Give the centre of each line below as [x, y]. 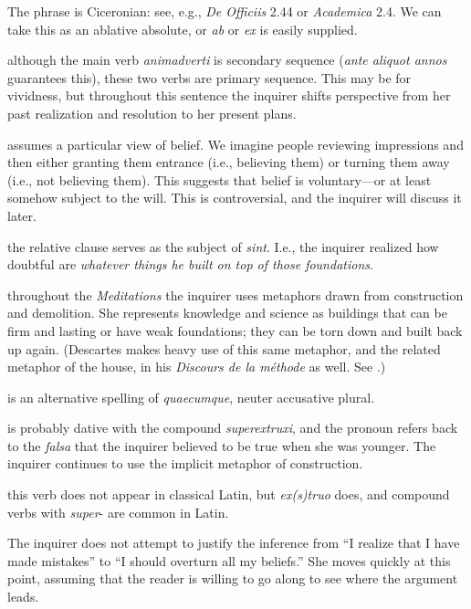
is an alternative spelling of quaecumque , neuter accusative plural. [191, 397]
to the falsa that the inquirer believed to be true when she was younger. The [222, 445]
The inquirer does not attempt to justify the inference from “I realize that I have [234, 543]
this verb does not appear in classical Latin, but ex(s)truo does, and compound [229, 494]
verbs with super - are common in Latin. [118, 512]
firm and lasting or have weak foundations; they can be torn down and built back [235, 330]
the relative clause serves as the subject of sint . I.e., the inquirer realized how [223, 246]
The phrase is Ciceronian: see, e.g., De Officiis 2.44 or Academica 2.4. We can [225, 11]
